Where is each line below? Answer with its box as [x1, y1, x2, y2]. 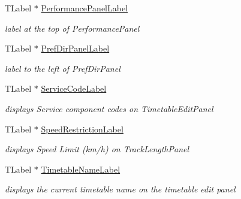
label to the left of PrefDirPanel [5, 62, 120, 74]
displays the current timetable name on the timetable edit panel [5, 183, 236, 195]
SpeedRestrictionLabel [41, 122, 123, 135]
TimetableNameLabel [41, 162, 120, 175]
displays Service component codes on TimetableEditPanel [5, 102, 213, 114]
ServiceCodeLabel [41, 82, 107, 95]
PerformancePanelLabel [41, 2, 128, 14]
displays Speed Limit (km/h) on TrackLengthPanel [5, 143, 189, 155]
